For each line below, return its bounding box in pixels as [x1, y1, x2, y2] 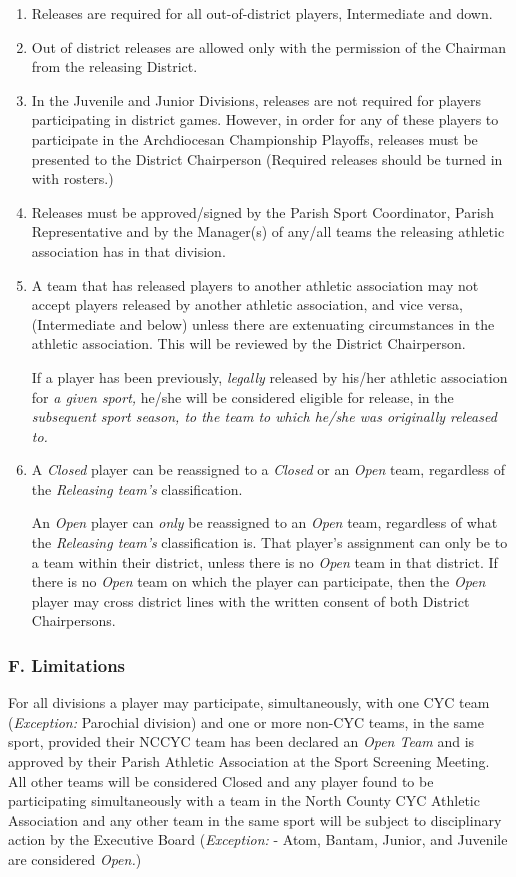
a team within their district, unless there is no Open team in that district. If [31, 551, 498, 572]
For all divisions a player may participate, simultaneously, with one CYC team [8, 692, 490, 713]
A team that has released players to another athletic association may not [31, 274, 479, 295]
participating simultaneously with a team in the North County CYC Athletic [8, 790, 480, 811]
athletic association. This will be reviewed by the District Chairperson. [31, 333, 466, 354]
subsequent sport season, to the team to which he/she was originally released [31, 406, 497, 427]
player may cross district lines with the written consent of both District [31, 590, 470, 611]
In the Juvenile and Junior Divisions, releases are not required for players [31, 89, 482, 110]
